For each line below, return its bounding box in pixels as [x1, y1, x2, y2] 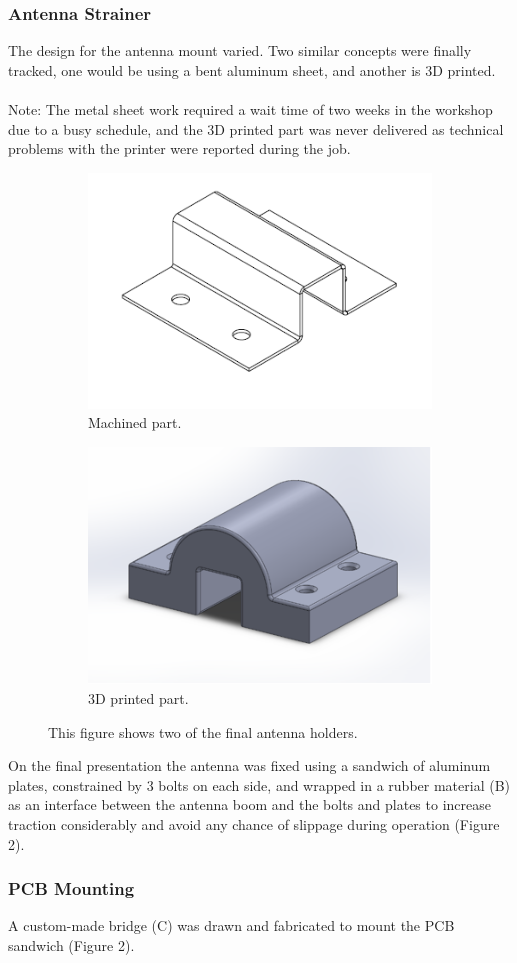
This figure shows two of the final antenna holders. [48, 721, 358, 742]
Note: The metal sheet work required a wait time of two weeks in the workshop [8, 99, 493, 119]
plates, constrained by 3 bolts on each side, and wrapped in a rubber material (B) [8, 774, 510, 795]
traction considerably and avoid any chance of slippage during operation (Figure [8, 814, 500, 835]
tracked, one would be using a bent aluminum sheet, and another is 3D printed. [8, 59, 496, 80]
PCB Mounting [8, 876, 135, 901]
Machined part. [88, 412, 182, 433]
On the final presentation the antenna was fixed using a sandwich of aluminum [8, 755, 491, 776]
